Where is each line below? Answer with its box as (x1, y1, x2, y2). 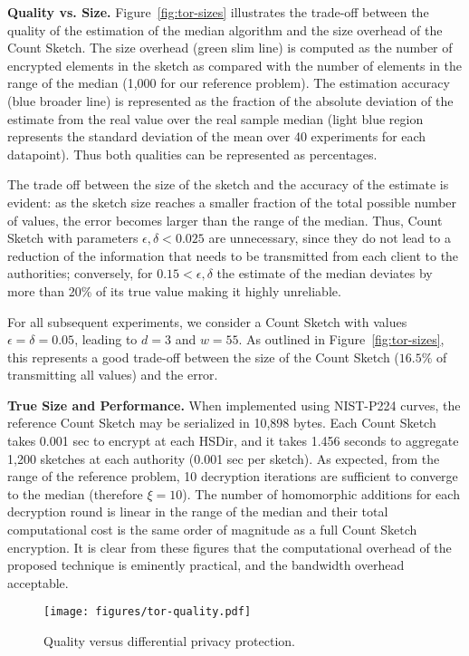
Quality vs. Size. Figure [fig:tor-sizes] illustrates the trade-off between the (7, 3, 429, 21)
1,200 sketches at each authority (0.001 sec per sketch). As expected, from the (7, 449, 440, 468)
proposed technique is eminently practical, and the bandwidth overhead (7, 555, 405, 574)
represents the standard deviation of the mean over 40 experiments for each (7, 127, 426, 146)
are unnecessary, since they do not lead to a (208, 228, 451, 247)
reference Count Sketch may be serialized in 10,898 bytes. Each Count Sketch (7, 413, 436, 432)
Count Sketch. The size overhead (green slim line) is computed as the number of (7, 38, 453, 57)
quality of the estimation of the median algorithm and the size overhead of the (7, 20, 443, 39)
